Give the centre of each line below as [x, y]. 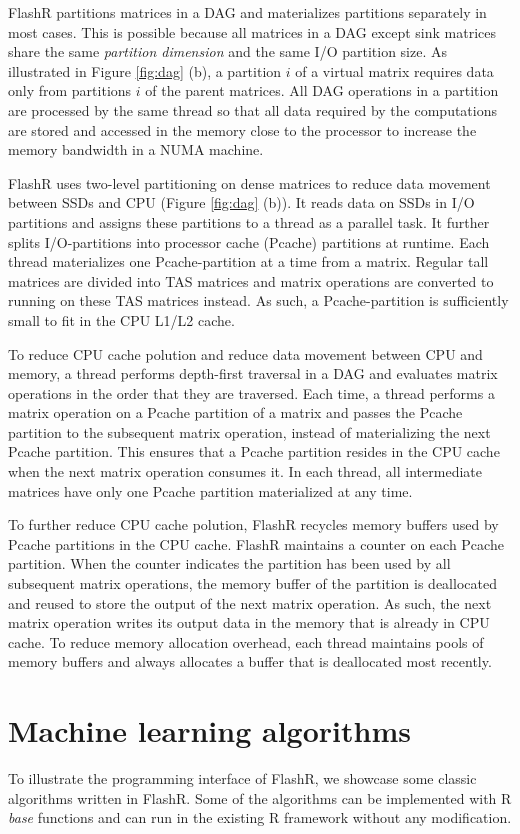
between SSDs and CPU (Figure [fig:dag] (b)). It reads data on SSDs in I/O [241, 202]
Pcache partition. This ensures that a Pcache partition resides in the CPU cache [254, 451]
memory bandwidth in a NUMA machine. [136, 149]
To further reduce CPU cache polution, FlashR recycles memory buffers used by [253, 524]
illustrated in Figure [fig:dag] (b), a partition [145, 70]
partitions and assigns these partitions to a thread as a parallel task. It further [249, 221]
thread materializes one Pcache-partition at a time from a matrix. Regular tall [248, 261]
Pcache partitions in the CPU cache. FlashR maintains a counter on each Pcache [256, 543]
